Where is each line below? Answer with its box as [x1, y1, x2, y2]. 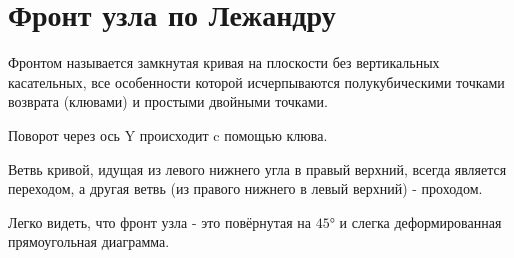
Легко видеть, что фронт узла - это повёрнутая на [8, 211, 312, 232]
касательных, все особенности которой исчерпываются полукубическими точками [8, 71, 505, 92]
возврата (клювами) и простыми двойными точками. [8, 91, 328, 112]
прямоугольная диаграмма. [8, 231, 170, 252]
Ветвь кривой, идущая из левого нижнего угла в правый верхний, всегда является [8, 158, 507, 179]
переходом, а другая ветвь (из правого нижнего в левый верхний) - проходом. [8, 178, 483, 199]
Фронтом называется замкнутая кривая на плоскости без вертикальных [8, 52, 440, 73]
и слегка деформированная [339, 211, 502, 232]
